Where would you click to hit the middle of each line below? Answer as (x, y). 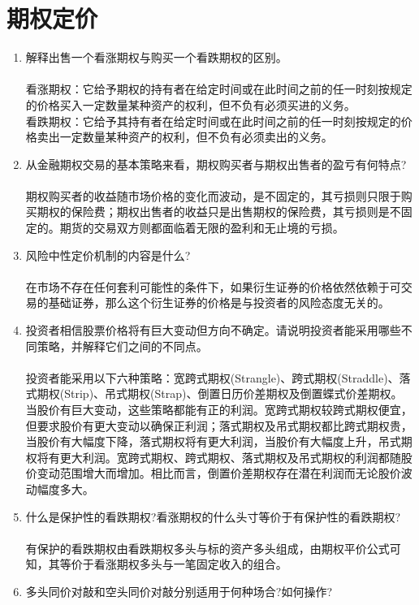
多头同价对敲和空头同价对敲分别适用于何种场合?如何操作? (179, 591)
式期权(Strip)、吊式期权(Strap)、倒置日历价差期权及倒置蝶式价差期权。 (214, 393)
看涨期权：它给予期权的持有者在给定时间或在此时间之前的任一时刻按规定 (219, 89)
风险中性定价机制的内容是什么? (108, 255)
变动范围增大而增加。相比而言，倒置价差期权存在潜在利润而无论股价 (219, 473)
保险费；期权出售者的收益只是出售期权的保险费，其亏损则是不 (236, 212)
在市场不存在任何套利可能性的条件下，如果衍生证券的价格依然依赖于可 (213, 286)
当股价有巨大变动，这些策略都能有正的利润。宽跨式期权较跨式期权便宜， (219, 409)
